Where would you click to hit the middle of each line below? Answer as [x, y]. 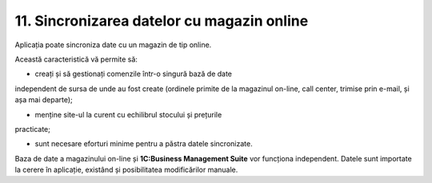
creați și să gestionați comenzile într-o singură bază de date [133, 74]
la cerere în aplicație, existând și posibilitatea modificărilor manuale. [126, 170]
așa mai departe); [44, 100]
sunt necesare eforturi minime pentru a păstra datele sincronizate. [144, 144]
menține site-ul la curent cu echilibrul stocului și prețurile [128, 114]
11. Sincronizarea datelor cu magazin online [162, 21]
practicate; [33, 129]
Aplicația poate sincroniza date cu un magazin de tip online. [113, 45]
